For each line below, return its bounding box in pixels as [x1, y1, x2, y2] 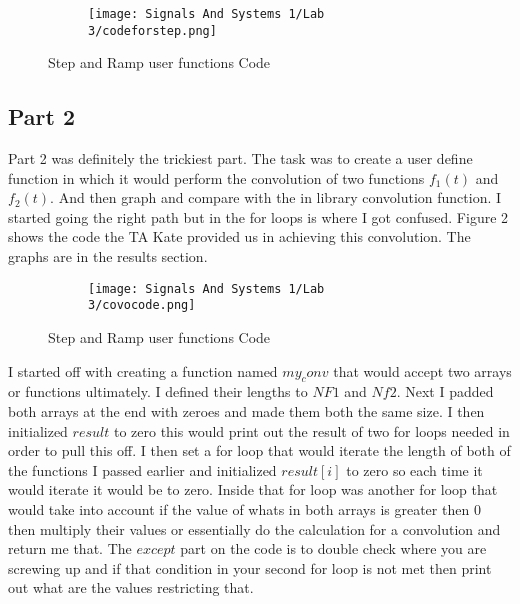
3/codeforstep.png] [88, 23, 217, 38]
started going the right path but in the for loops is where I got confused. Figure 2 [8, 206, 509, 227]
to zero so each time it [346, 459, 483, 480]
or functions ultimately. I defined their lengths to [8, 381, 308, 402]
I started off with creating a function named [8, 360, 278, 381]
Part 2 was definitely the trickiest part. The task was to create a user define [8, 148, 473, 169]
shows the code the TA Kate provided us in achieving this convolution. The [8, 226, 471, 247]
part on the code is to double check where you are [180, 538, 487, 559]
